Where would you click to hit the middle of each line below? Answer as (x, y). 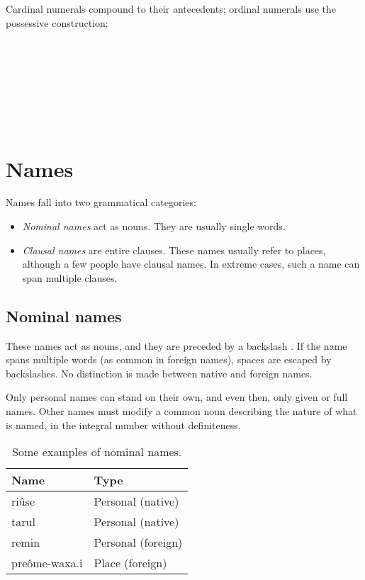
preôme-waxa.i (47, 563)
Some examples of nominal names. (97, 452)
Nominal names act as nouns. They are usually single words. (154, 226)
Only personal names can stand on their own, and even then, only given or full (177, 397)
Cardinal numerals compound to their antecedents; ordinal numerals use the (171, 8)
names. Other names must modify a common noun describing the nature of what (181, 411)
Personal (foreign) (138, 542)
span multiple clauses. (70, 277)
